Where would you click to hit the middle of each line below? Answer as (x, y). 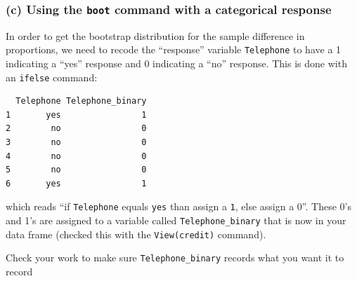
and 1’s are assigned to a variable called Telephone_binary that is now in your (176, 220)
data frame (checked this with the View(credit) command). (136, 234)
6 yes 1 (76, 183)
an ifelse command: (52, 77)
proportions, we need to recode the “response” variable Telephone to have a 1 (174, 49)
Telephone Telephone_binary (81, 101)
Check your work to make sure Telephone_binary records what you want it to (175, 258)
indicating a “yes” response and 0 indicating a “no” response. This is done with (176, 63)
